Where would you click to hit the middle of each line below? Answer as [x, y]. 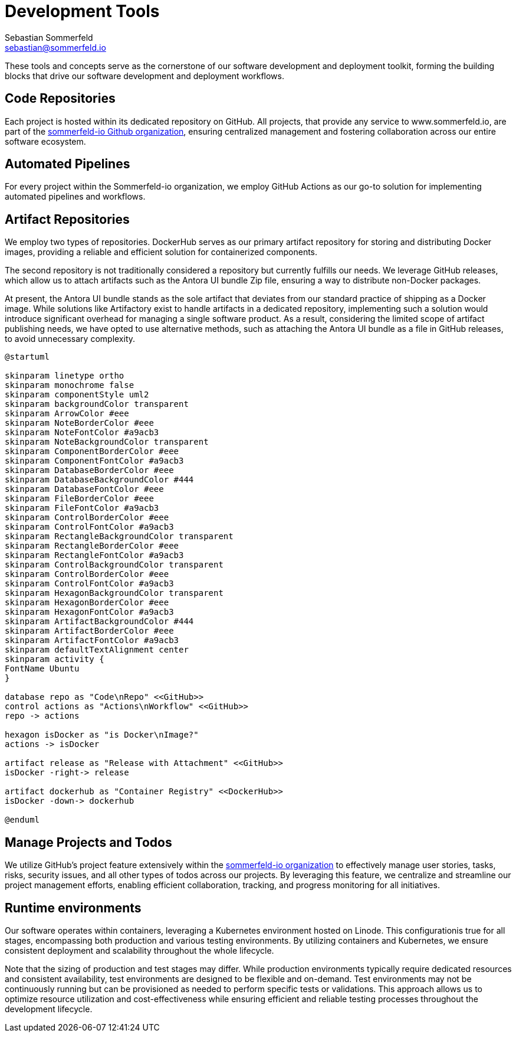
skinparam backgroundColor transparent [97, 404]
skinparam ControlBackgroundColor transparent [114, 565]
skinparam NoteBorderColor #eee [79, 423]
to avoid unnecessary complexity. [70, 339]
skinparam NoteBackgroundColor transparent [107, 442]
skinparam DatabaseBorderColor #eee [89, 470]
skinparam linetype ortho [65, 376]
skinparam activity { [55, 659]
